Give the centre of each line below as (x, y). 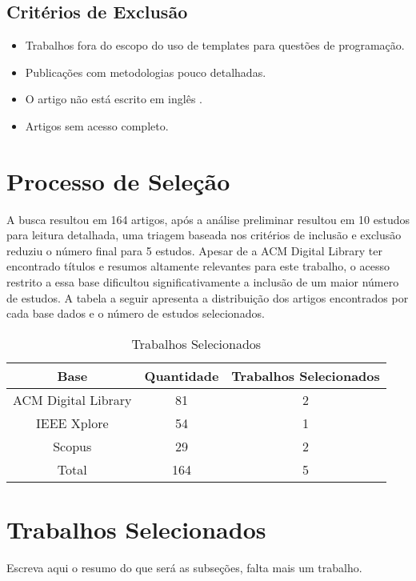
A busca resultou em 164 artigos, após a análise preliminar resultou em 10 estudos (208, 219)
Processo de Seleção (118, 180)
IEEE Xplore (72, 423)
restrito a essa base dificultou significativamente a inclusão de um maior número (203, 282)
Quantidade (182, 375)
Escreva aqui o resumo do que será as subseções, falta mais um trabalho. (184, 567)
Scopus (72, 446)
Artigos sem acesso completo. (97, 125)
